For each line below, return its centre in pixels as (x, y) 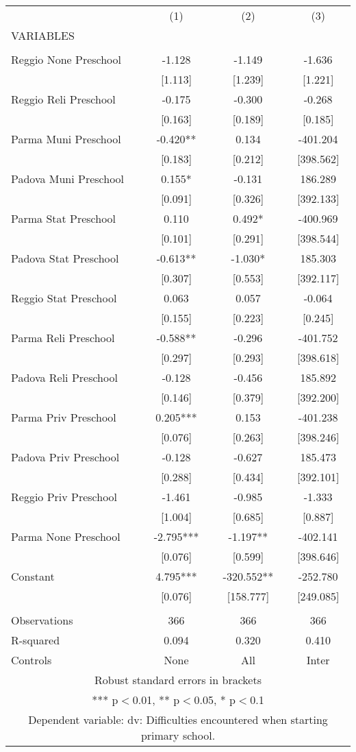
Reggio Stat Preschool (64, 298)
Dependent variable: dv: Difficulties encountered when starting (178, 719)
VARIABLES (43, 35)
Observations (42, 620)
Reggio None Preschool (66, 59)
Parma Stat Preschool (64, 218)
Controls (31, 660)
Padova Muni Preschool (68, 179)
